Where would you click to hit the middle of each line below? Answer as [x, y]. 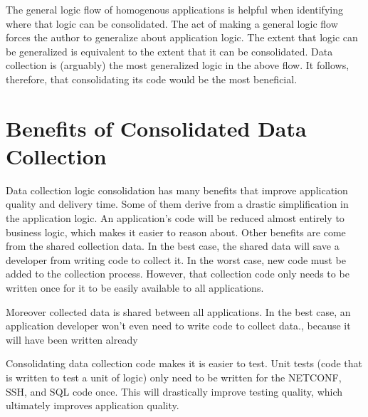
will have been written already [72, 339]
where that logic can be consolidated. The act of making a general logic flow [172, 23]
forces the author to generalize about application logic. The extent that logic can [182, 37]
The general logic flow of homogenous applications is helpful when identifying [174, 9]
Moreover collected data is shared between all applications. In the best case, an [178, 311]
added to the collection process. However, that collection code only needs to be [178, 274]
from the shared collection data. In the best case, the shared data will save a [173, 246]
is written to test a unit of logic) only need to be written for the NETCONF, [174, 377]
